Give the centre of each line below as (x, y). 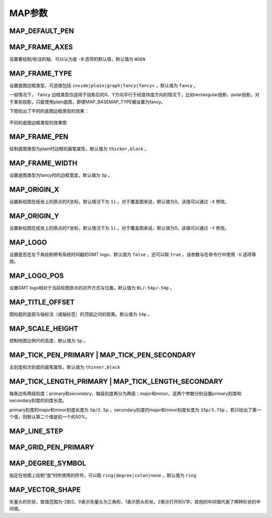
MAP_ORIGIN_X (34, 190)
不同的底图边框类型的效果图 (38, 122)
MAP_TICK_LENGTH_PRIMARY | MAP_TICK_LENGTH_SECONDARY (116, 381)
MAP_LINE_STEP (36, 431)
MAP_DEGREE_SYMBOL (48, 463)
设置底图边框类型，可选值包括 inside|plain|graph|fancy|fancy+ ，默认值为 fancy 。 (104, 85)
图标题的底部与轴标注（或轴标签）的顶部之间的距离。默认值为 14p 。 (81, 314)
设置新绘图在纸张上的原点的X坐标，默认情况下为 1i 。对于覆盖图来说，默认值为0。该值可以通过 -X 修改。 (119, 202)
